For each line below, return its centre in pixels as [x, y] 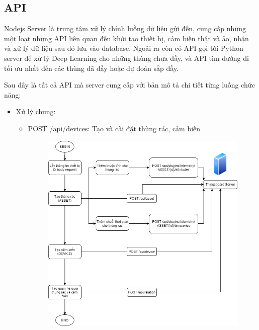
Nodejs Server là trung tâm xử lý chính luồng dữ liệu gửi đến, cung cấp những [125, 28]
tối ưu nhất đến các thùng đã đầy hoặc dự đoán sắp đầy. [92, 68]
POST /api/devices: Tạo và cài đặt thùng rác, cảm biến [114, 128]
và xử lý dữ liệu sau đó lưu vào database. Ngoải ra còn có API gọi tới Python [124, 48]
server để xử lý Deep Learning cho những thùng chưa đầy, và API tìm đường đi [126, 58]
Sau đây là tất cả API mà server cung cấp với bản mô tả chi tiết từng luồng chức [129, 85]
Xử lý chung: [36, 111]
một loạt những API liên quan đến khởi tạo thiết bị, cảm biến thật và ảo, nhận [126, 38]
